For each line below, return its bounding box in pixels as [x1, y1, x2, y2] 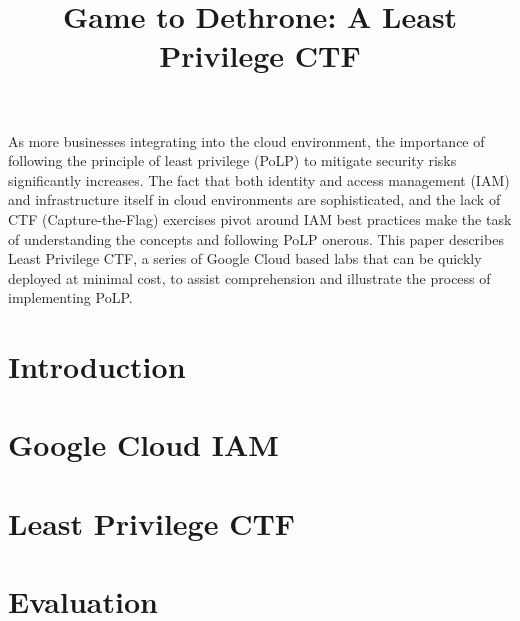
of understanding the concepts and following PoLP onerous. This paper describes [8, 228, 504, 249]
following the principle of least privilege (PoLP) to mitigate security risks [8, 150, 457, 171]
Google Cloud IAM [8, 424, 279, 465]
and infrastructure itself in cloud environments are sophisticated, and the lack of [8, 189, 501, 210]
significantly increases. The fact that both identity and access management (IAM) [8, 169, 510, 190]
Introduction [8, 346, 186, 387]
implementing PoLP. [8, 287, 133, 308]
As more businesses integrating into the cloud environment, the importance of [8, 130, 485, 151]
